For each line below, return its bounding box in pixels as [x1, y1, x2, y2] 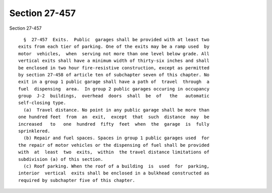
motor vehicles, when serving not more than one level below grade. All [18, 51, 210, 56]
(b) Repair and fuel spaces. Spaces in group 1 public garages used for [23, 135, 210, 141]
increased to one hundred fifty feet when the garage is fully [18, 121, 210, 127]
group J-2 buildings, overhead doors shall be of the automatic [18, 93, 210, 99]
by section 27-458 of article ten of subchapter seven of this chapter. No [18, 72, 210, 77]
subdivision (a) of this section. [18, 156, 103, 162]
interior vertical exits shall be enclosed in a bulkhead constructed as [18, 170, 210, 176]
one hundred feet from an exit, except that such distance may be [18, 114, 210, 120]
